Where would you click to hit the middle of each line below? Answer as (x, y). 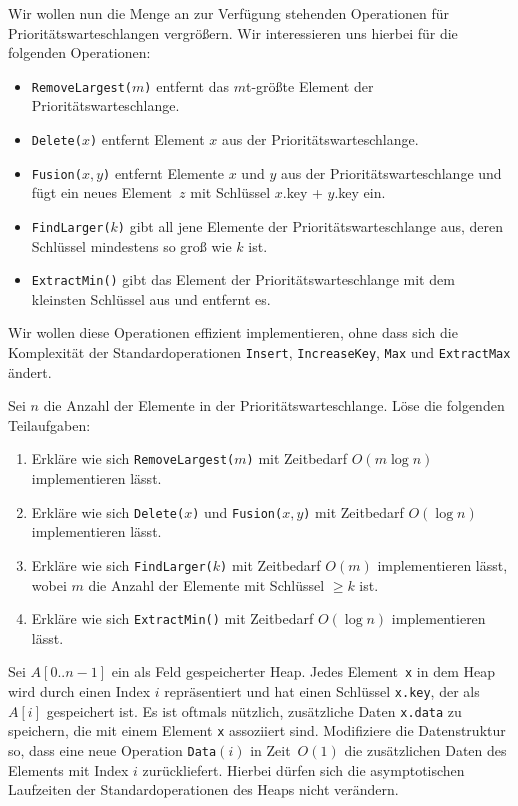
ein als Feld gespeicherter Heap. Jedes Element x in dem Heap (303, 671)
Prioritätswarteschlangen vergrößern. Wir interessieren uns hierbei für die (233, 32)
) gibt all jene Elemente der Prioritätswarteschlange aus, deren (310, 225)
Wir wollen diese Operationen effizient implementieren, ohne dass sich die (233, 332)
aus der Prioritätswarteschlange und (391, 172)
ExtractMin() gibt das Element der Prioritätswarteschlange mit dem (243, 279)
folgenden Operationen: (79, 52)
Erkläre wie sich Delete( (108, 511)
